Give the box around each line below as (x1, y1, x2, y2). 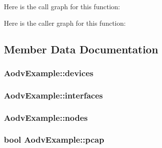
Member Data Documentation (4, 41, 159, 56)
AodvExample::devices (4, 66, 94, 79)
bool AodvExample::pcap (4, 133, 104, 146)
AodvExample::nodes (4, 111, 88, 123)
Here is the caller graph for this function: (4, 17, 126, 28)
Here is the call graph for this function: (4, 1, 120, 11)
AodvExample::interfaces (4, 89, 103, 101)
